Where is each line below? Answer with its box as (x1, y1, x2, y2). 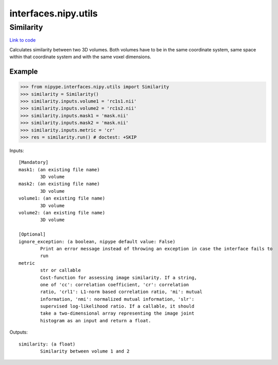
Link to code (9, 37, 36, 43)
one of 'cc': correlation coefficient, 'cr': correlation (40, 282, 189, 287)
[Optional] (18, 231, 46, 238)
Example (9, 67, 38, 76)
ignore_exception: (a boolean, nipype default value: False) (18, 239, 175, 244)
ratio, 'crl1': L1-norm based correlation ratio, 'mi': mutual (40, 289, 203, 295)
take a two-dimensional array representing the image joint (40, 311, 194, 316)
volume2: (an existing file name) (18, 210, 105, 216)
